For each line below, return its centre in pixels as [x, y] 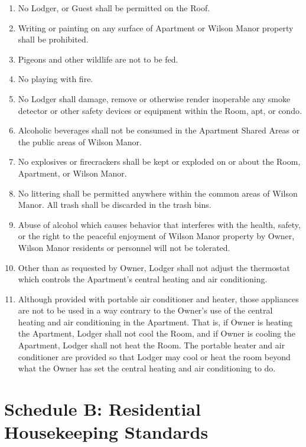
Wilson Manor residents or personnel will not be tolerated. [124, 247]
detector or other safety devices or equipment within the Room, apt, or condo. [160, 110]
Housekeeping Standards [106, 432]
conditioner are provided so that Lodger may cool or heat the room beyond [154, 356]
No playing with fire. [56, 79]
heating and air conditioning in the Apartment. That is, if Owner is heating [155, 322]
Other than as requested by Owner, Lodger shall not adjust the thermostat [154, 267]
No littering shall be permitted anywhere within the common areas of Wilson [158, 193]
